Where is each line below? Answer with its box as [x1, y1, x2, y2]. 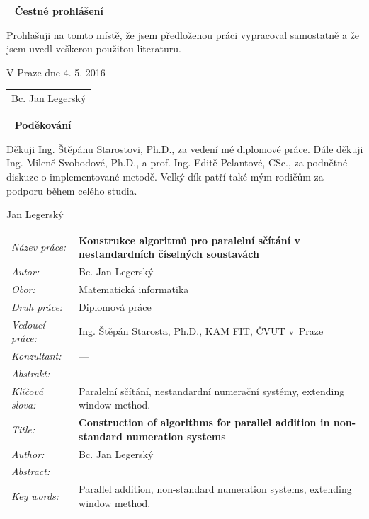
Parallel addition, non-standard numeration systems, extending [79, 481, 352, 496]
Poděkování [14, 118, 72, 132]
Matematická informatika [79, 281, 189, 296]
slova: [11, 397, 36, 412]
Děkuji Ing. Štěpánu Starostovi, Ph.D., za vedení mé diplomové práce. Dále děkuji [6, 141, 363, 156]
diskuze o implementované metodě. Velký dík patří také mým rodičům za [6, 169, 324, 183]
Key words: [11, 488, 59, 503]
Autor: [11, 263, 40, 278]
